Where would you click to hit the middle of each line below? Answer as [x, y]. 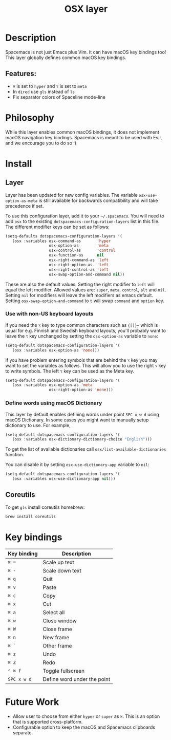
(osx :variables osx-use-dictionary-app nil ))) [64, 479]
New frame [56, 637]
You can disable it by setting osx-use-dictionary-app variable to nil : [77, 465]
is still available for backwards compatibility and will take [98, 200]
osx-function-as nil [76, 255]
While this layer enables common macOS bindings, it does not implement [82, 132]
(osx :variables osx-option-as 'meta [52, 385]
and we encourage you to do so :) [41, 143]
